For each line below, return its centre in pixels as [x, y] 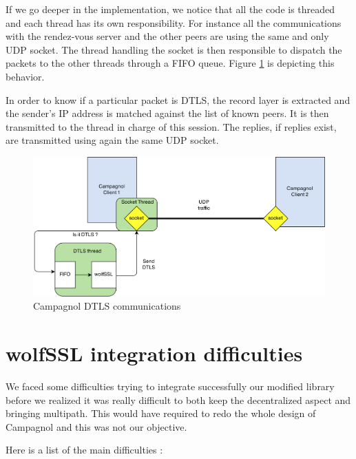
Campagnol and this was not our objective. [96, 426]
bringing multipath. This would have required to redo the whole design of [161, 413]
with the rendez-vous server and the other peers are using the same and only [167, 36]
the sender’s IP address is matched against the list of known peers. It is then [167, 113]
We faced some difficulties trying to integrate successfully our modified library [170, 386]
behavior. [25, 76]
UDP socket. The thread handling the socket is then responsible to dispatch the [174, 49]
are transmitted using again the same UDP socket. [112, 140]
